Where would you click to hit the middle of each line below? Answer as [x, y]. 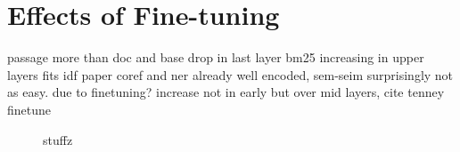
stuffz [58, 139]
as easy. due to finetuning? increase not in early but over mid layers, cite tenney [226, 92]
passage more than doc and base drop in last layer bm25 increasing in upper [216, 57]
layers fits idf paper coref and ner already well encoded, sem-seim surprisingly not [230, 74]
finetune [29, 109]
